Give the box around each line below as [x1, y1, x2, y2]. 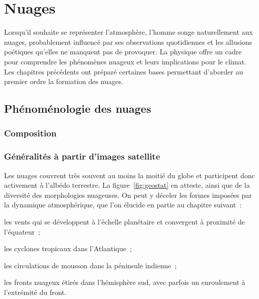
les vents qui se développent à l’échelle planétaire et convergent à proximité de [4, 216, 245, 227]
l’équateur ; [4, 226, 41, 237]
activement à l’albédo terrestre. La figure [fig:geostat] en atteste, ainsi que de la [4, 180, 250, 190]
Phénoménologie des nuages [4, 101, 151, 116]
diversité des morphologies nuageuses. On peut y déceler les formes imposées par [4, 189, 252, 200]
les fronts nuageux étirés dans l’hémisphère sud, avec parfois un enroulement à [4, 277, 245, 287]
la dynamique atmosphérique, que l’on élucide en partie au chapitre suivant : [4, 199, 242, 210]
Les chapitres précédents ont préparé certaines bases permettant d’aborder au [4, 66, 243, 77]
